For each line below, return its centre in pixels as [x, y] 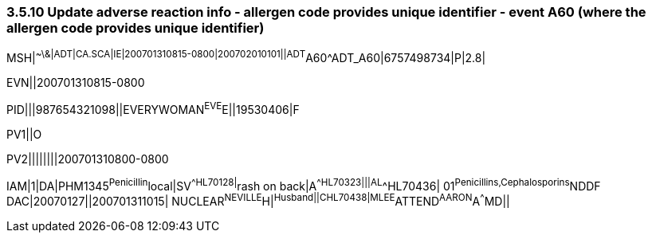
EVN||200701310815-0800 [76, 83]
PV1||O [24, 134]
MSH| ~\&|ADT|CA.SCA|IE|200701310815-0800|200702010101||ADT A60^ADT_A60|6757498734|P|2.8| [246, 57]
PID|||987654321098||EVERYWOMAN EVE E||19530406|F [153, 108]
